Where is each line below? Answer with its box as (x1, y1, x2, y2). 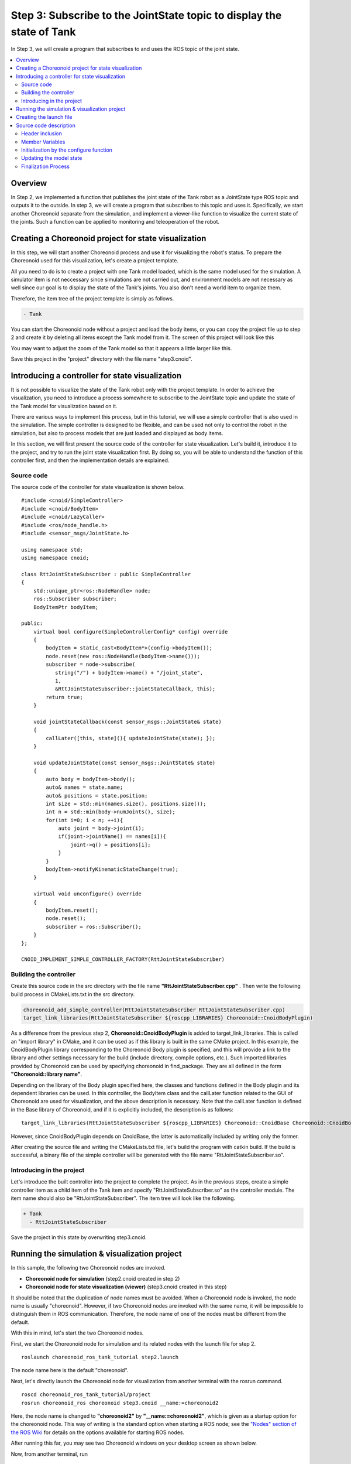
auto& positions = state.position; (46, 792, 148, 799)
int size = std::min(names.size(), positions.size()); (46, 800, 207, 807)
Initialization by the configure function (21, 146, 112, 153)
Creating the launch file (16, 114, 73, 121)
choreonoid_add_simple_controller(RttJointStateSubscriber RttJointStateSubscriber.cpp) (23, 1006, 286, 1013)
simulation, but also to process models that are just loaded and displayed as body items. (11, 429, 223, 436)
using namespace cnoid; (21, 555, 90, 562)
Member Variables (21, 138, 66, 145)
